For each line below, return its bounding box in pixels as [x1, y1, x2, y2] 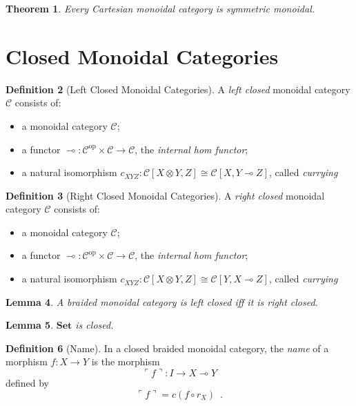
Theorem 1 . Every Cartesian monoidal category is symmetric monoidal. [6, 1, 315, 15]
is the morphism [91, 354, 160, 369]
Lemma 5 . [6, 318, 54, 332]
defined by [6, 376, 50, 390]
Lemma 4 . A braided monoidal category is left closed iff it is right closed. [6, 294, 318, 309]
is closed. [75, 318, 114, 332]
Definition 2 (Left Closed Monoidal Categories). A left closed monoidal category [6, 81, 350, 96]
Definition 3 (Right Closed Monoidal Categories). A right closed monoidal [6, 188, 325, 202]
